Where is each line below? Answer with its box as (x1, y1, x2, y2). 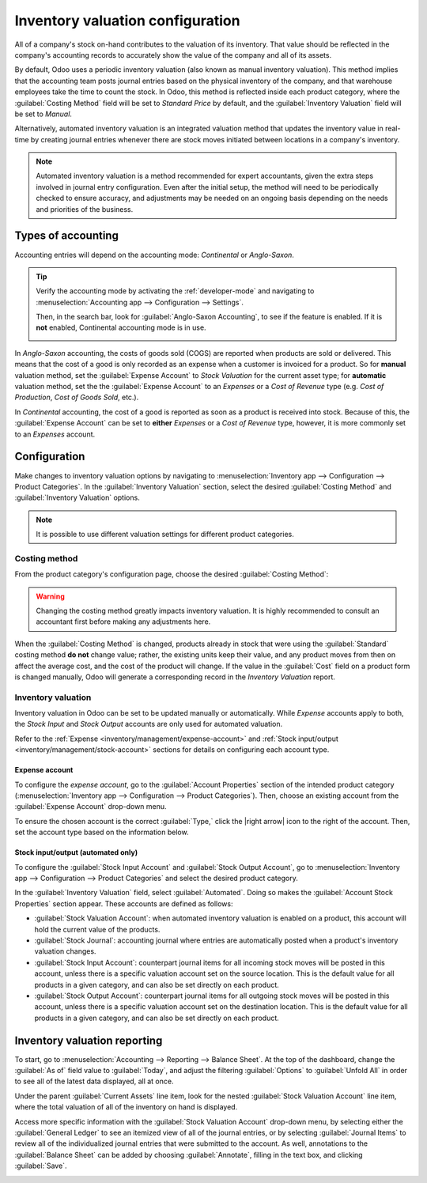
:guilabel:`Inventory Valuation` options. (14, 493, 140, 502)
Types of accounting (14, 229, 119, 243)
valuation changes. (34, 947, 96, 956)
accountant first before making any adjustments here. (36, 617, 211, 626)
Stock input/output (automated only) (14, 848, 138, 857)
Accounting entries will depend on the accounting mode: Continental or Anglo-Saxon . (14, 250, 294, 259)
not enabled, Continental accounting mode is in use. (36, 323, 206, 332)
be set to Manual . (14, 109, 73, 119)
